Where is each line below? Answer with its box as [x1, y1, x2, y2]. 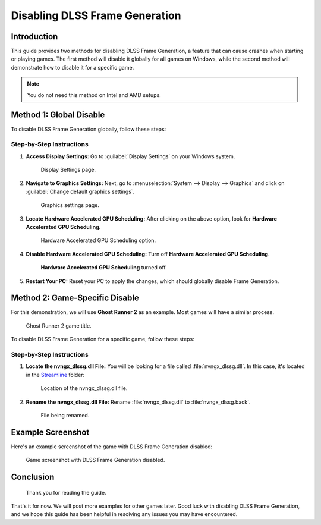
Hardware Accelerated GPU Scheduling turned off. [40, 264, 167, 271]
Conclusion [11, 472, 55, 482]
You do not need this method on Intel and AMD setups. [27, 91, 161, 98]
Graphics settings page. [40, 202, 99, 209]
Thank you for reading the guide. [26, 489, 106, 496]
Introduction [11, 32, 58, 42]
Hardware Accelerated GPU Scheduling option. [40, 237, 156, 244]
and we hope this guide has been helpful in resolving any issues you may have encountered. [11, 511, 238, 518]
